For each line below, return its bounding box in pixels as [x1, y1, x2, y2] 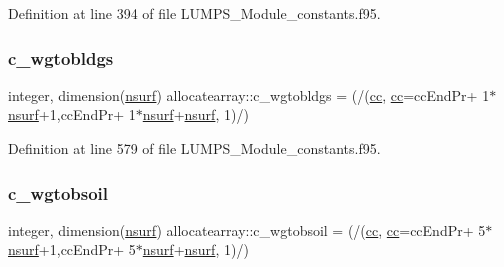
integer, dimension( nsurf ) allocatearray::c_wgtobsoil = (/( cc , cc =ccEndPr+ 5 [8, 219, 486, 240]
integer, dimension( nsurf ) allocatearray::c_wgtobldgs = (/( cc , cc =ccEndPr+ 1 [8, 84, 490, 105]
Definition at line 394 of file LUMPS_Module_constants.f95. [8, 3, 381, 23]
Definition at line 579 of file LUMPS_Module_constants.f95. [8, 138, 381, 158]
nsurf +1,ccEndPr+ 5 [8, 239, 136, 260]
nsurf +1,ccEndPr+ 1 [8, 104, 136, 125]
